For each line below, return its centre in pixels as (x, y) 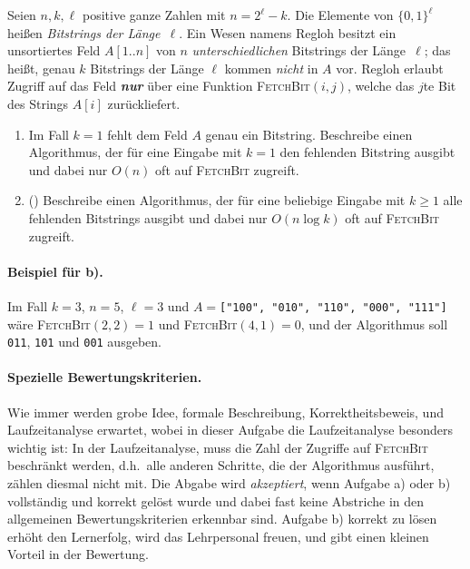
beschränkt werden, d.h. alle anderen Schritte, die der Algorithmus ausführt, (221, 465)
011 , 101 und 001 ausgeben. (84, 342)
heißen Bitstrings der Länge (84, 32)
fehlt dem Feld (147, 134)
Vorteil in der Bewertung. (78, 554)
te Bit (440, 86)
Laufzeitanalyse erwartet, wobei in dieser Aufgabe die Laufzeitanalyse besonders (230, 430)
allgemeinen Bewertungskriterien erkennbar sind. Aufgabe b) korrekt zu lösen (222, 519)
